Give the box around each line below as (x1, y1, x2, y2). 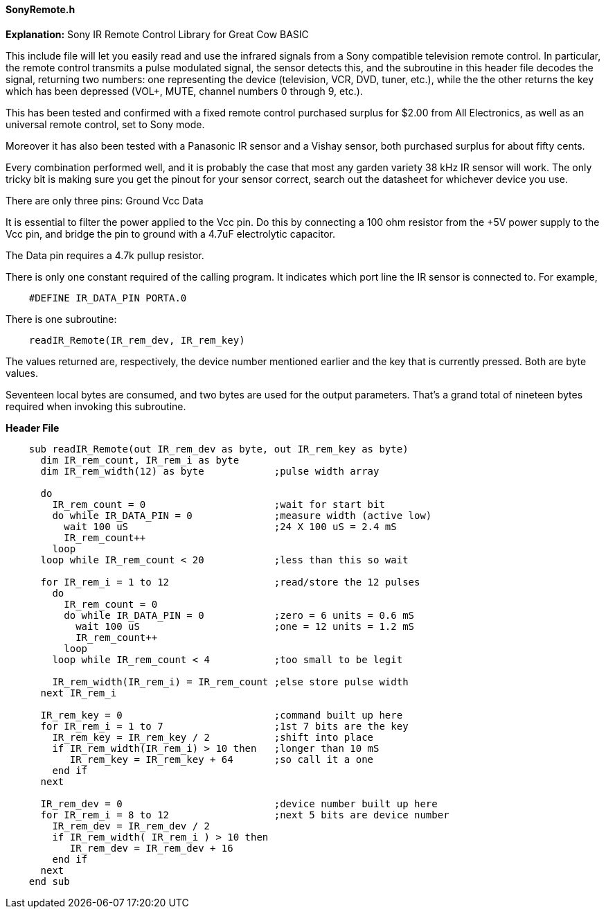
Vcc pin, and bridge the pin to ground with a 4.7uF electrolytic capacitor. (6, 227, 335, 240)
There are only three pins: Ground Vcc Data (6, 194, 204, 206)
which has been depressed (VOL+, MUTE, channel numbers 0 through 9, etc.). (6, 85, 363, 97)
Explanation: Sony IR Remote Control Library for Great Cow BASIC (6, 28, 309, 40)
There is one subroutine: (6, 313, 117, 325)
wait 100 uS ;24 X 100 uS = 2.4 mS (64, 520, 397, 532)
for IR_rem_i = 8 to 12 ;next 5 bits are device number (40, 809, 449, 820)
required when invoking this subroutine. (6, 400, 186, 412)
